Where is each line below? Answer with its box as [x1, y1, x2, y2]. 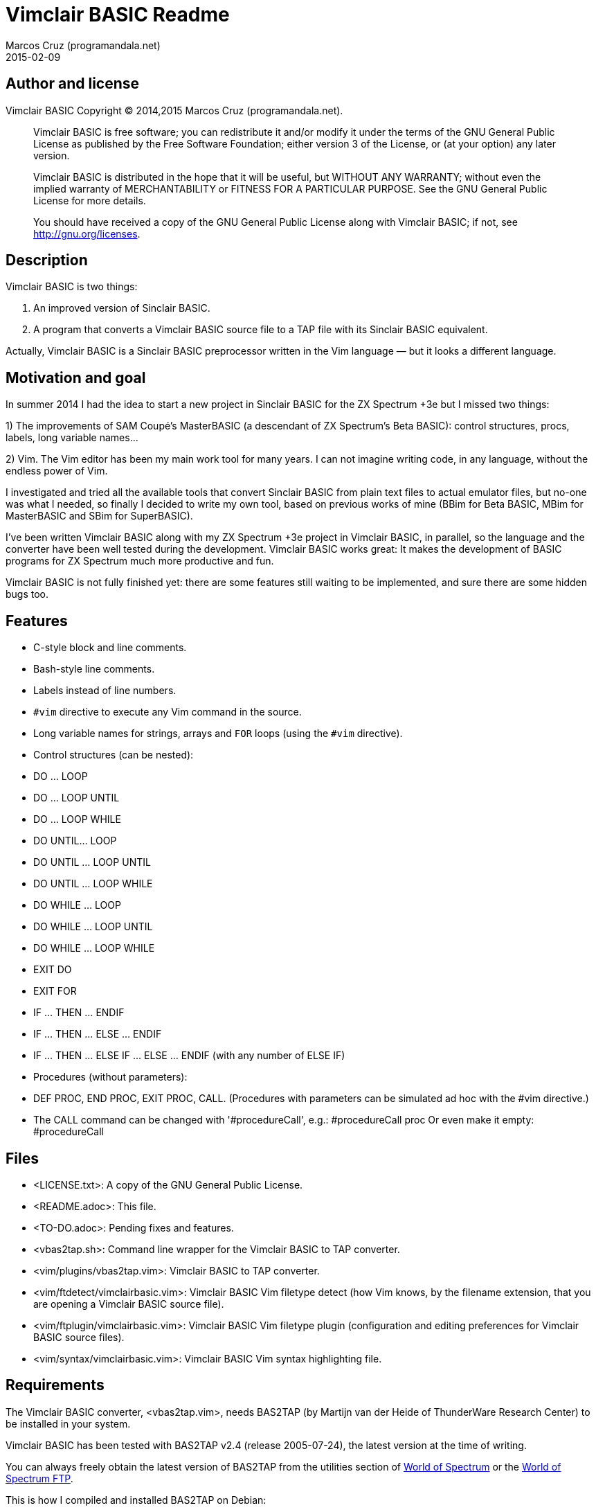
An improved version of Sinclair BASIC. [33, 302, 210, 314]
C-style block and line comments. [33, 641, 187, 654]
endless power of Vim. [6, 465, 108, 477]
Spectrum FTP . [6, 1472, 73, 1484]
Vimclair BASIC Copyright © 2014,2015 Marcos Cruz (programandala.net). [6, 104, 343, 116]
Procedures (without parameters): [33, 1071, 188, 1083]
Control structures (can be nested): [33, 749, 194, 761]
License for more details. [33, 194, 146, 206]
